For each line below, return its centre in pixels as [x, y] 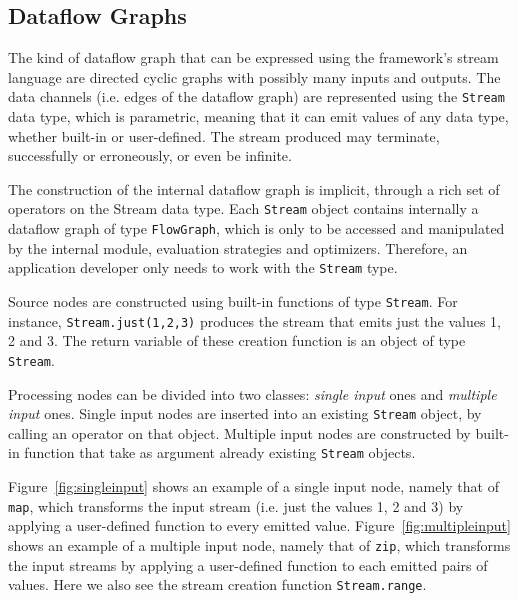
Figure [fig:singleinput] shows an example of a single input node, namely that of [253, 486]
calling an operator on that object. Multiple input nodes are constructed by [239, 432]
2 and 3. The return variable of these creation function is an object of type [237, 340]
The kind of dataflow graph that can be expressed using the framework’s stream [253, 57]
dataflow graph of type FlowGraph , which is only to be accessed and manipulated [256, 228]
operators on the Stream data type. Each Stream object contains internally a [243, 208]
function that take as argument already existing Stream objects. [220, 452]
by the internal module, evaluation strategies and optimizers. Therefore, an [238, 247]
